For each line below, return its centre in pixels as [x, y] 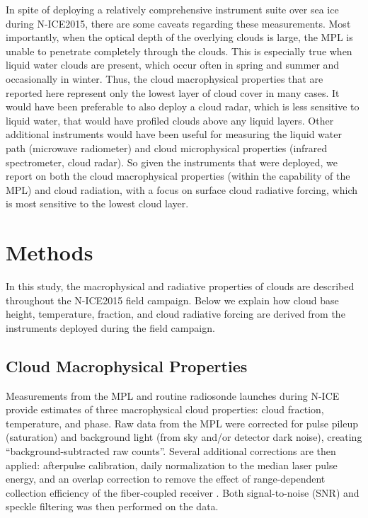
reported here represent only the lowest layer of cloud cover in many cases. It [173, 92]
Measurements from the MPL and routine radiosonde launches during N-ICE [173, 395]
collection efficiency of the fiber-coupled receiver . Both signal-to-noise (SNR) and [183, 492]
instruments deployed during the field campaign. [110, 327]
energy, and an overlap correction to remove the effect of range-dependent [166, 479]
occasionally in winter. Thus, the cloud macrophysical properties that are [165, 78]
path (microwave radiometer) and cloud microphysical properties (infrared [167, 148]
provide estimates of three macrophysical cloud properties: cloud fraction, [165, 409]
